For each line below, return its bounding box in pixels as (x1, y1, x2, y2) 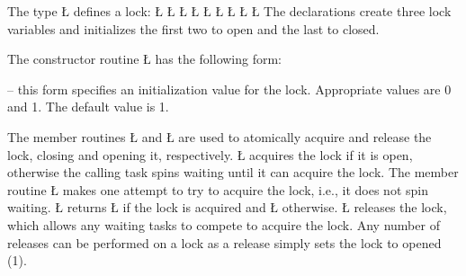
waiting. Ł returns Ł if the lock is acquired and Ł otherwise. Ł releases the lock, (7, 198, 447, 217)
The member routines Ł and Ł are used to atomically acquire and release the (7, 127, 432, 146)
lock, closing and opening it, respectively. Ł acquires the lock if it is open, (7, 145, 413, 164)
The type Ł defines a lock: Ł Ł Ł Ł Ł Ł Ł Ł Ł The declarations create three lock (7, 2, 452, 20)
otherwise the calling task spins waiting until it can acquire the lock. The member (7, 163, 459, 182)
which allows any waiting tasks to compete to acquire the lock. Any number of (7, 215, 440, 234)
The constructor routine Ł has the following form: (7, 49, 282, 68)
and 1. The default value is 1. (7, 97, 169, 116)
